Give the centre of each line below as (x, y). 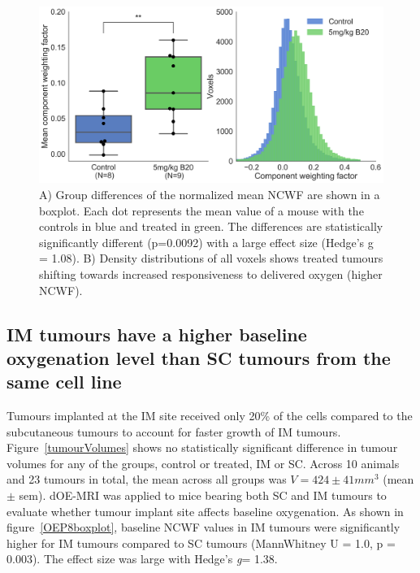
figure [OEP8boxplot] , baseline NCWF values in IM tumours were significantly (204, 527)
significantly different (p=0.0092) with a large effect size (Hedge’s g (206, 242)
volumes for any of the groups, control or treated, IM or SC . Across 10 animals (203, 463)
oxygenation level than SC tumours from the (199, 357)
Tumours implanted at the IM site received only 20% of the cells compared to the (210, 416)
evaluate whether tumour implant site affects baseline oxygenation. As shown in (205, 511)
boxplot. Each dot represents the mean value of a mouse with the (201, 210)
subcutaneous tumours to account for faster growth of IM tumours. (174, 431)
